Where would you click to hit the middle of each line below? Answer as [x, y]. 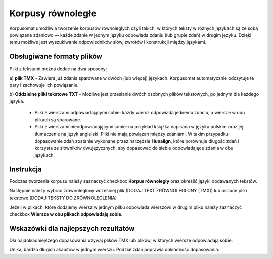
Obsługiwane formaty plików [56, 57]
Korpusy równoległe [53, 13]
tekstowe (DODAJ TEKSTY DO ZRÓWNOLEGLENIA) [63, 198]
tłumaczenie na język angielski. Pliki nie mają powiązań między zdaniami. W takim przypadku [131, 134]
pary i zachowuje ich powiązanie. [44, 85]
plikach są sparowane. [58, 120]
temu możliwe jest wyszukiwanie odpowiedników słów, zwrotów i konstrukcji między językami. [108, 42]
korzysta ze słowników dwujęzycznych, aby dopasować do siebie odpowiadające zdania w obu [134, 148]
